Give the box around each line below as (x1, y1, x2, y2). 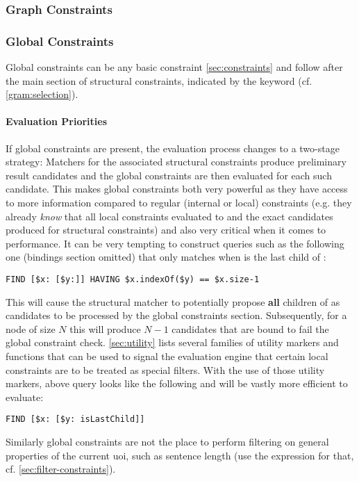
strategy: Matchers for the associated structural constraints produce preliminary (6, 154, 347, 169)
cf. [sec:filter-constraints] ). (6, 462, 116, 476)
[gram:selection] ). (6, 87, 78, 101)
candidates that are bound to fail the (172, 321, 329, 336)
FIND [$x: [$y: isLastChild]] (6, 414, 145, 425)
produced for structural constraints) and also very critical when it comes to (6, 222, 326, 237)
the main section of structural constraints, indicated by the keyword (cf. (6, 73, 312, 88)
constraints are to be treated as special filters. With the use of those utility (6, 362, 325, 377)
